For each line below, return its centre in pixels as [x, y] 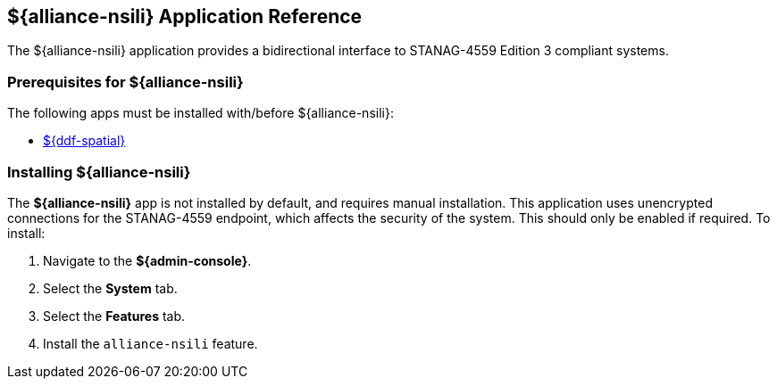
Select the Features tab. [114, 316]
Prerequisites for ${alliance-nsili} [125, 82]
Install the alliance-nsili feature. [150, 343]
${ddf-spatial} [84, 141]
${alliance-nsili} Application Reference [185, 16]
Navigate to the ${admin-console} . [147, 260]
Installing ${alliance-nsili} [99, 172]
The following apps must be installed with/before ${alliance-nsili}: [201, 113]
